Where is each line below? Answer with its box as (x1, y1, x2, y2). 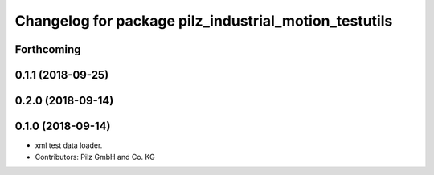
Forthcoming (14, 43, 81, 56)
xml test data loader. (35, 140, 103, 150)
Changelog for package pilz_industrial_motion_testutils (14, 12, 393, 30)
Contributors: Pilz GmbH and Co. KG (35, 152, 156, 161)
